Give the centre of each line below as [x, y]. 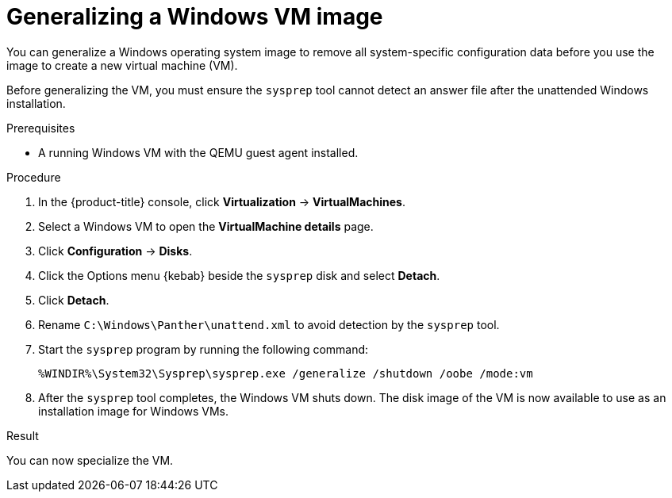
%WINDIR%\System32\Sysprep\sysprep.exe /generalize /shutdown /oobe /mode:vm [286, 373]
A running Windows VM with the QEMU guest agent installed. [198, 152]
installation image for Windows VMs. [134, 411]
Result [23, 435]
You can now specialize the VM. [90, 460]
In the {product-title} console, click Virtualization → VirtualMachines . [222, 201]
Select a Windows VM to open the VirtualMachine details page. [206, 226]
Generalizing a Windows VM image [195, 17]
